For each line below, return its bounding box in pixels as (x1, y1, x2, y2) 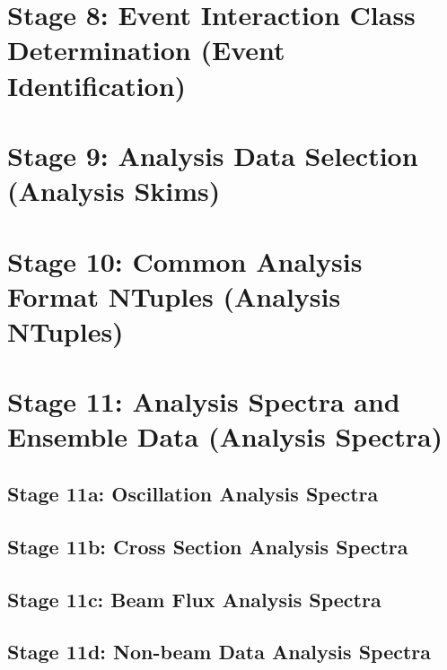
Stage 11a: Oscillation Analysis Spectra (7, 480, 379, 508)
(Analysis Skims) (7, 172, 221, 209)
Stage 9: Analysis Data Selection (7, 136, 418, 173)
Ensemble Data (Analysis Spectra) (7, 418, 443, 455)
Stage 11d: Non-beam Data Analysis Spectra (7, 638, 432, 666)
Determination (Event (7, 31, 285, 68)
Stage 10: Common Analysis (7, 242, 363, 279)
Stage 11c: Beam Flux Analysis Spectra (7, 585, 381, 613)
